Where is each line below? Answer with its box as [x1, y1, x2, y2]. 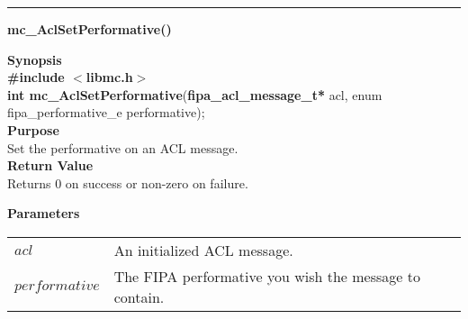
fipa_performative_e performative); [7, 103, 205, 122]
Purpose [7, 120, 59, 139]
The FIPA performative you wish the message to [113, 265, 420, 287]
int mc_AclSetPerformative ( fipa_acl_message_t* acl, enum [7, 85, 382, 104]
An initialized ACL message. [113, 239, 293, 260]
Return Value [7, 156, 94, 175]
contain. [113, 286, 165, 307]
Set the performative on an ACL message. [7, 138, 238, 157]
